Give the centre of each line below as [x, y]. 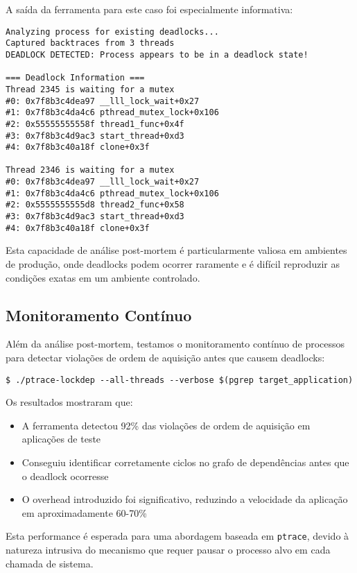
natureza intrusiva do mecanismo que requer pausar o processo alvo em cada [168, 550]
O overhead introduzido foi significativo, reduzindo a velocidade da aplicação [185, 499]
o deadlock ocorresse [65, 476]
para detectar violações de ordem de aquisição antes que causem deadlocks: [165, 357]
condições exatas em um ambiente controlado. [103, 277]
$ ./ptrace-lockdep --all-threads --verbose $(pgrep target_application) [180, 380]
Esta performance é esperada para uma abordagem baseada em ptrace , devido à [177, 536]
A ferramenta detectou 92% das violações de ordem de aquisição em [166, 425]
